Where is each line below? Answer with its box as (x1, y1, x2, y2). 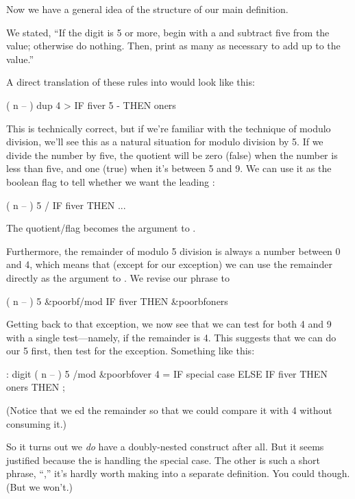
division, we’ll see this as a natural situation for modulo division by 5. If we (6, 134, 323, 149)
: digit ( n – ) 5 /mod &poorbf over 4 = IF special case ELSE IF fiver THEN (6, 366, 328, 380)
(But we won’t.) (6, 480, 73, 494)
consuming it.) (6, 416, 66, 430)
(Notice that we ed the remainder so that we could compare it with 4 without (6, 403, 332, 417)
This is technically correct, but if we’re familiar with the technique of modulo (6, 121, 331, 135)
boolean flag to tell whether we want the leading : (6, 174, 215, 188)
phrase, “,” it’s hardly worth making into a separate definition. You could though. (6, 466, 350, 480)
